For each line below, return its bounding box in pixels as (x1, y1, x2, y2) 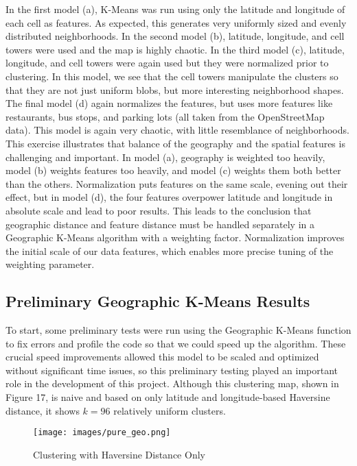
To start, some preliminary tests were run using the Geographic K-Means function (5, 323, 352, 337)
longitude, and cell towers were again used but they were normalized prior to (5, 56, 329, 70)
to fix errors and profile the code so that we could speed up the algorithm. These (5, 336, 346, 350)
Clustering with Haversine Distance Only (33, 447, 205, 461)
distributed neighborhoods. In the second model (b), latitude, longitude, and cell (5, 29, 345, 43)
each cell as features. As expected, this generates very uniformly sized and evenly (5, 15, 347, 29)
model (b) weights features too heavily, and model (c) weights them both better (5, 163, 341, 177)
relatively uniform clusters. (113, 403, 226, 417)
